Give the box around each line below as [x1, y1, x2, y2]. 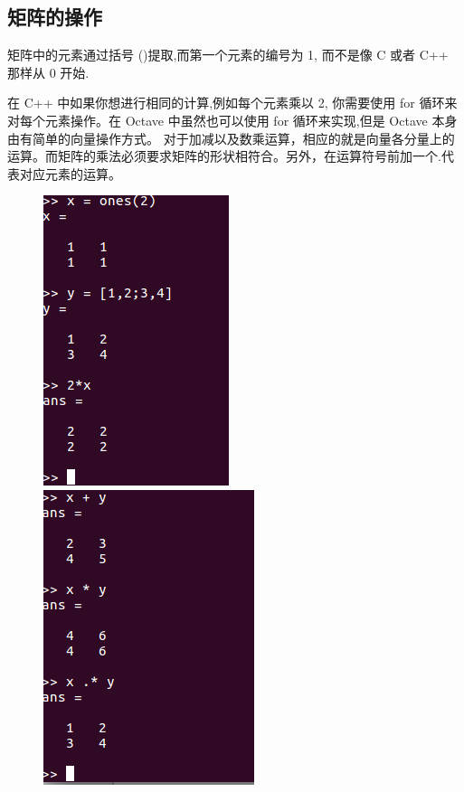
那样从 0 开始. [7, 62, 90, 81]
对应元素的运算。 [19, 164, 121, 183]
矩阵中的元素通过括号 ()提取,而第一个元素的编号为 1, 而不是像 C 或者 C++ [7, 45, 449, 64]
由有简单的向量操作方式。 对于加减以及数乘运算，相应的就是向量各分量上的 [7, 128, 455, 147]
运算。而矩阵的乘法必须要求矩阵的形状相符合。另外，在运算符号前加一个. [7, 146, 441, 165]
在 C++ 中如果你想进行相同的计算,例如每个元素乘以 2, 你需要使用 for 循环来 [7, 93, 458, 112]
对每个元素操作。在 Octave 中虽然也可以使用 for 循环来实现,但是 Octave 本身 [7, 110, 458, 129]
